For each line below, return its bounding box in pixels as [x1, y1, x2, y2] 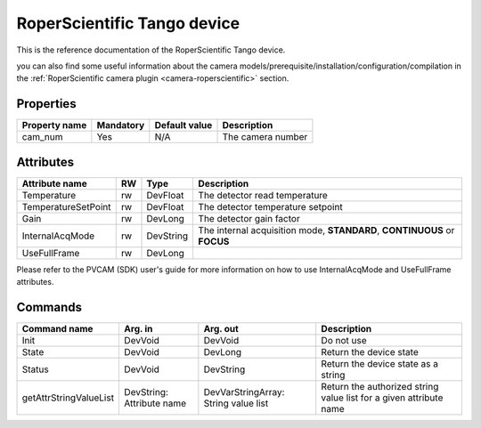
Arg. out [203, 323, 240, 335]
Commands [16, 299, 83, 315]
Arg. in [124, 323, 153, 335]
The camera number [222, 131, 308, 143]
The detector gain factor [198, 212, 300, 224]
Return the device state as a [321, 358, 438, 370]
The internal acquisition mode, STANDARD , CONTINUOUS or [198, 223, 455, 236]
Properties [16, 96, 77, 111]
